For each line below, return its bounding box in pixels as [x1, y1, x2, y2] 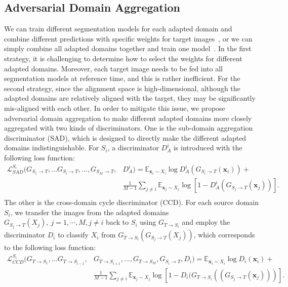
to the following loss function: [4, 242, 96, 253]
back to [106, 217, 129, 227]
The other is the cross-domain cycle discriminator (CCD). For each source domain [4, 197, 259, 208]
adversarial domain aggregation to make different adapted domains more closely [4, 112, 252, 123]
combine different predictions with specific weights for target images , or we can [4, 33, 253, 44]
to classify [58, 229, 89, 240]
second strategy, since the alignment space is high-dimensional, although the [4, 83, 240, 93]
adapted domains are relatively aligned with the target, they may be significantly [4, 93, 256, 103]
